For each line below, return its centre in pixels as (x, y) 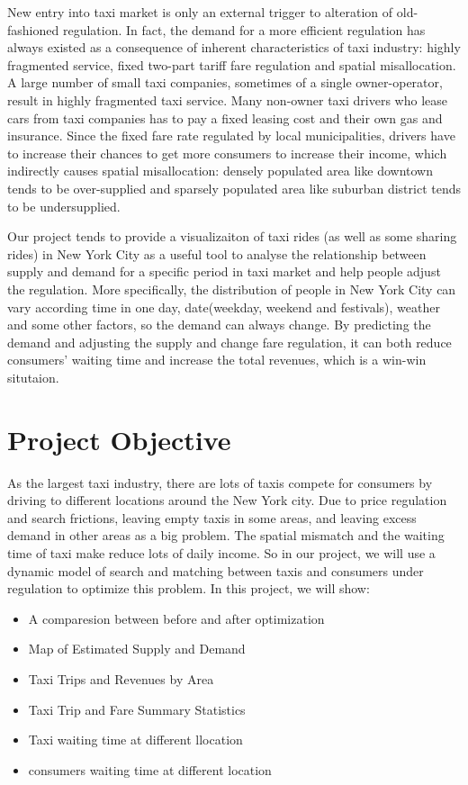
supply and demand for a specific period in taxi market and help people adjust (224, 271)
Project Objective (119, 439)
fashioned (33, 29)
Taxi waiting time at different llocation (135, 740)
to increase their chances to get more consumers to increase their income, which (227, 153)
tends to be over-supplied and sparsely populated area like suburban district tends (234, 188)
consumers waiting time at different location (150, 769)
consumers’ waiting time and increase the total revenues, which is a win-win (217, 360)
